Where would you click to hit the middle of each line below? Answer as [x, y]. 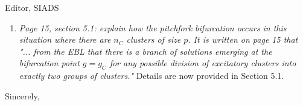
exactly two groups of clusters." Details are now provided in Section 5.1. [151, 76]
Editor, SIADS [32, 7]
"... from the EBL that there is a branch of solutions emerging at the [145, 51]
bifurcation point [49, 63]
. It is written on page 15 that [243, 39]
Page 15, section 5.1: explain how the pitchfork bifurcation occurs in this [153, 27]
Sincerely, [22, 95]
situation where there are [65, 39]
